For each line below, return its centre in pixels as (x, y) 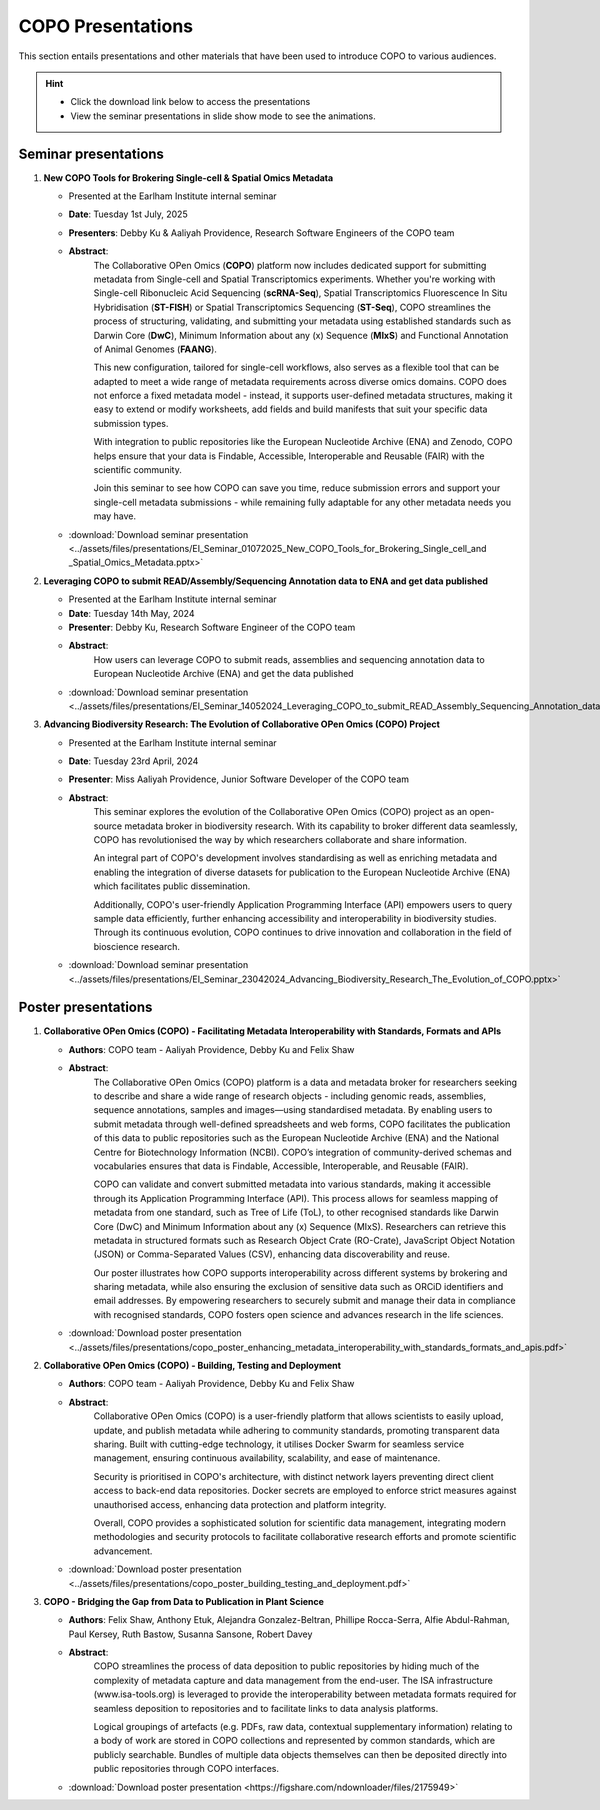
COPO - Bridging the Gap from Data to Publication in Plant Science (184, 1601)
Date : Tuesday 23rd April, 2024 (133, 761)
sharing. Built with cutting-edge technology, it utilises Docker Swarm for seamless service (279, 1444)
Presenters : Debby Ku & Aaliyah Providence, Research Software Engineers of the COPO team (261, 232)
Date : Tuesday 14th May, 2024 (131, 613)
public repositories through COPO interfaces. (186, 1769)
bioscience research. (136, 946)
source (108, 826)
